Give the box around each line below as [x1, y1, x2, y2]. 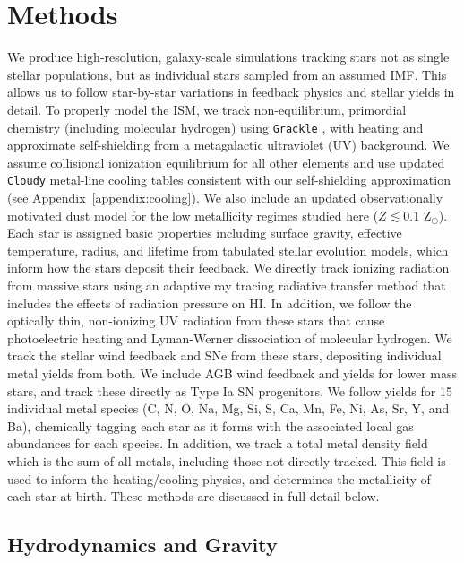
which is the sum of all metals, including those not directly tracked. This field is [7, 451, 446, 470]
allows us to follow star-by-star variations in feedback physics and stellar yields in [7, 82, 455, 101]
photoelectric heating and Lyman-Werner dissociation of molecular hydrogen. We [7, 328, 452, 347]
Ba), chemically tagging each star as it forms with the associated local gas [7, 416, 414, 435]
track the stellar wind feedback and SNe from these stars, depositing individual [7, 346, 442, 365]
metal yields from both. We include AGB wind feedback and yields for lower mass [7, 363, 457, 382]
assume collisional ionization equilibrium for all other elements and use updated [7, 152, 445, 171]
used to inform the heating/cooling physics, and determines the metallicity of [7, 469, 431, 488]
